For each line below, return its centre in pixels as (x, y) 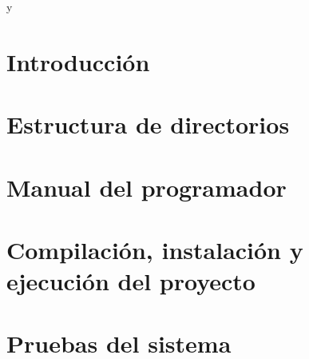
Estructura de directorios (148, 124)
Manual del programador (147, 187)
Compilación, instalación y (155, 249)
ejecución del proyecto (131, 281)
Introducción (78, 61)
